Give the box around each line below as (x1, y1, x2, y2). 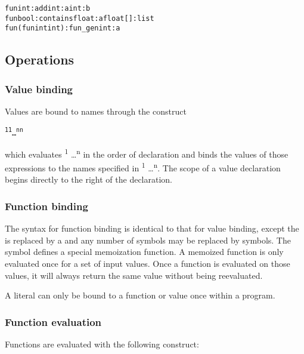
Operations (5, 50, 75, 69)
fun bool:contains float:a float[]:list (5, 14, 154, 23)
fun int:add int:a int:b (5, 4, 91, 13)
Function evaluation (5, 314, 102, 329)
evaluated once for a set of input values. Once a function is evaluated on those (5, 257, 290, 269)
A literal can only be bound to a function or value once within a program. (5, 289, 275, 301)
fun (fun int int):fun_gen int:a (5, 24, 120, 33)
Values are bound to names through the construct (5, 104, 187, 117)
